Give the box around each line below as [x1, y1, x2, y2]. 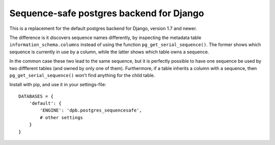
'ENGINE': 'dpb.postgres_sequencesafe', [40, 107, 142, 114]
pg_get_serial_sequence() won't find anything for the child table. [9, 72, 155, 78]
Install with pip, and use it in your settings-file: [9, 82, 106, 88]
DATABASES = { [18, 93, 53, 99]
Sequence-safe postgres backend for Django [9, 8, 204, 19]
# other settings [40, 115, 84, 120]
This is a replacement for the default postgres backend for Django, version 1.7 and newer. [9, 25, 197, 31]
